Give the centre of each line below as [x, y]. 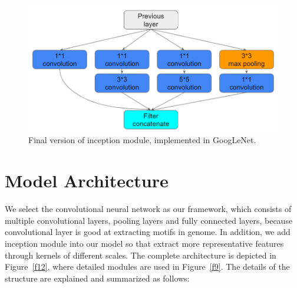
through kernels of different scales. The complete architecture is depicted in [141, 255]
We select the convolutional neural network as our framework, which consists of [148, 209]
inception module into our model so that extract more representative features [144, 243]
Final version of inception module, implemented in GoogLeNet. [142, 140]
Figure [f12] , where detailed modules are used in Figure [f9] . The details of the [147, 267]
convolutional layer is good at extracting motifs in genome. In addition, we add [148, 232]
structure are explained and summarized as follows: [97, 278]
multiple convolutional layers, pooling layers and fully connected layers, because [149, 220]
